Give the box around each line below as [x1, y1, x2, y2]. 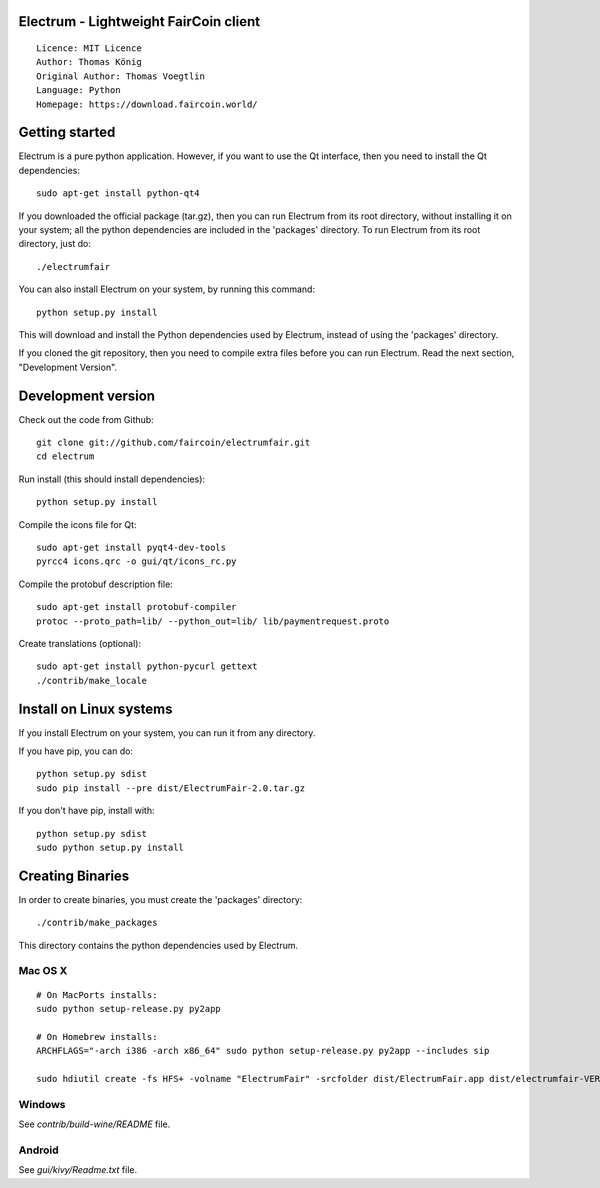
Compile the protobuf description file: [18, 578, 174, 590]
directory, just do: [18, 238, 92, 250]
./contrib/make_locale [36, 675, 148, 686]
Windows [18, 1097, 66, 1111]
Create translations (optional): [18, 637, 142, 649]
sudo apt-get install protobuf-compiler [36, 601, 237, 613]
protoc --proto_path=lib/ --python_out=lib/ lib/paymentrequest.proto [36, 615, 390, 627]
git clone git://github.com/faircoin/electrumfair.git [36, 437, 311, 449]
